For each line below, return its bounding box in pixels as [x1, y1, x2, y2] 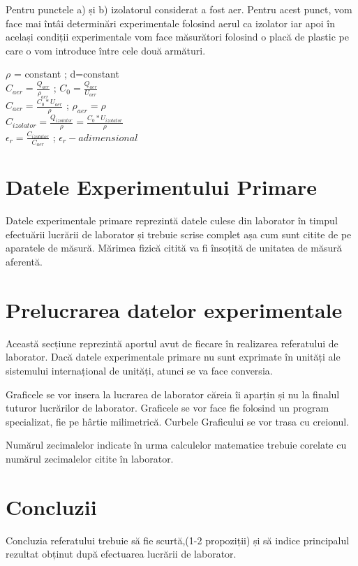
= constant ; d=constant [13, 66, 119, 81]
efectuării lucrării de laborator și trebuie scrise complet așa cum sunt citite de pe [6, 226, 352, 241]
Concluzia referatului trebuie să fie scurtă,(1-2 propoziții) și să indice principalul [6, 532, 350, 547]
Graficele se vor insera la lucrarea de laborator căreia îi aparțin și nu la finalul [6, 386, 340, 401]
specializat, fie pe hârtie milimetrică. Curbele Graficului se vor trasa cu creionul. [6, 414, 350, 428]
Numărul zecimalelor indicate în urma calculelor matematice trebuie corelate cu [6, 437, 347, 452]
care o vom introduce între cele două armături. [6, 43, 206, 57]
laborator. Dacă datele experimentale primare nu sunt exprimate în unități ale [6, 349, 341, 364]
